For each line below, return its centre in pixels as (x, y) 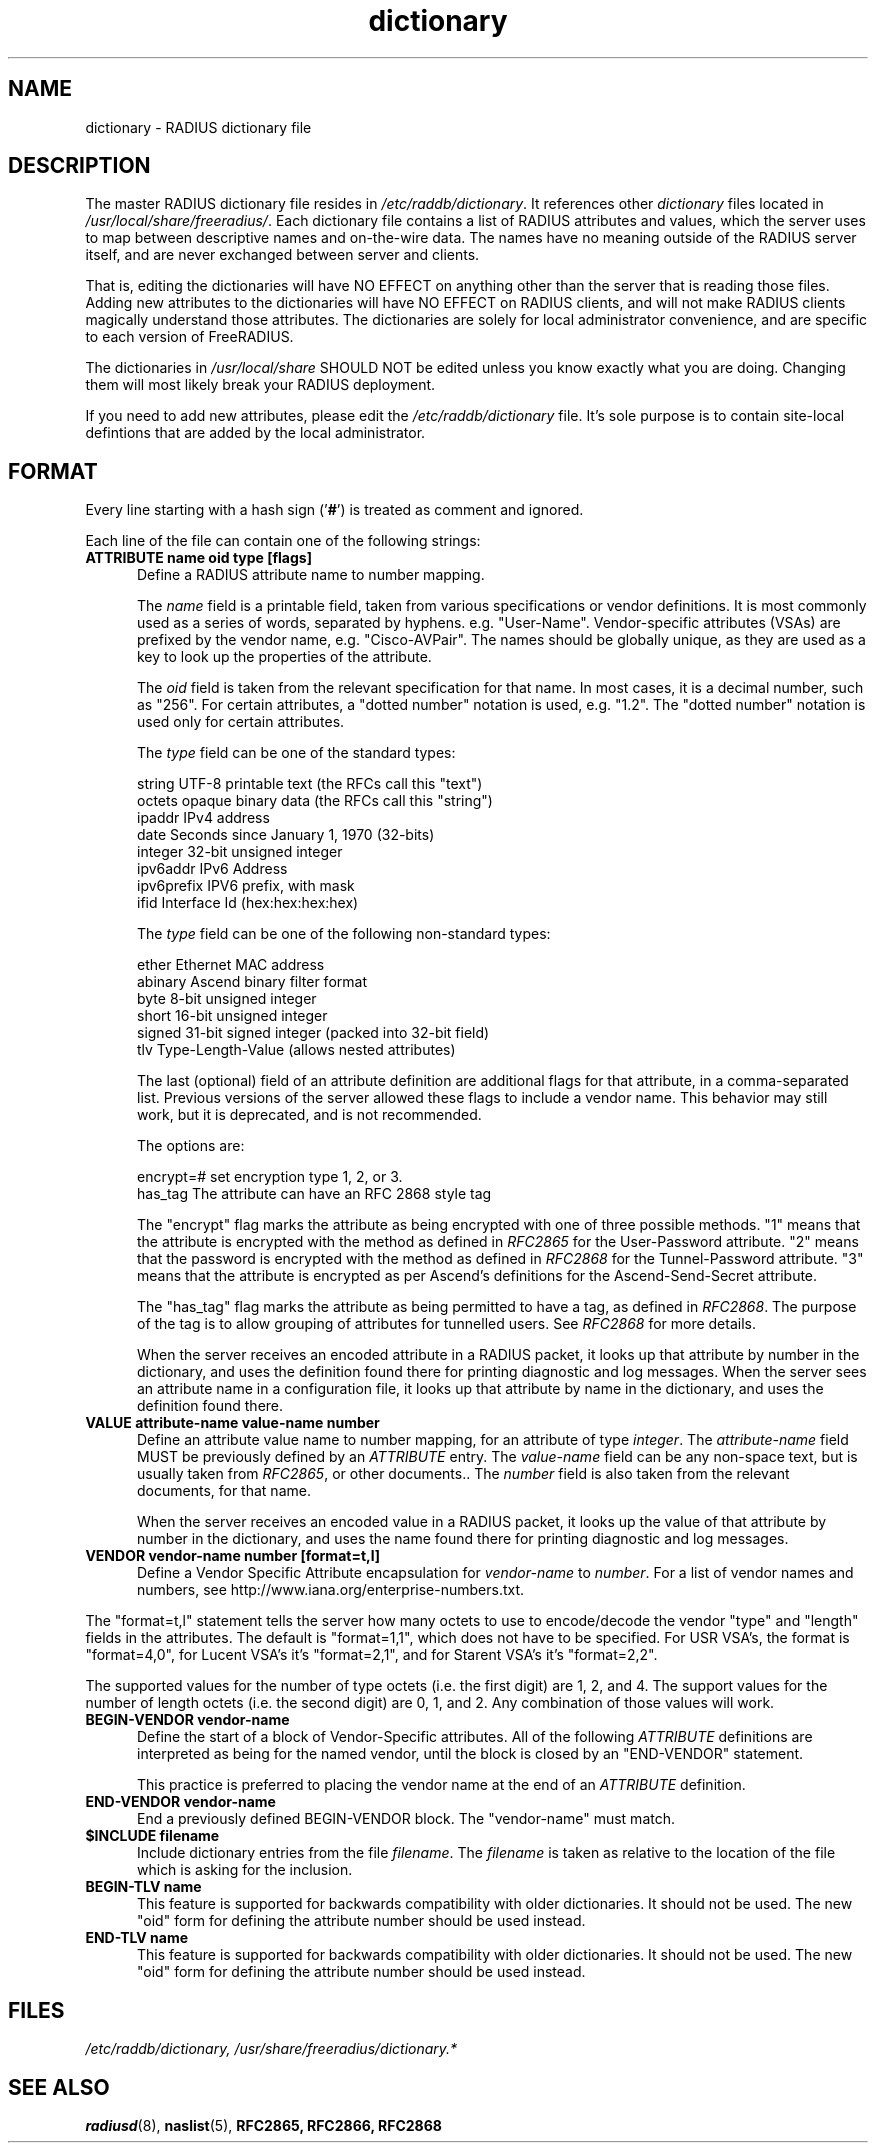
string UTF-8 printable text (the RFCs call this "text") (310, 784)
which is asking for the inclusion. (245, 1870)
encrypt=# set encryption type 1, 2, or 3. (270, 1177)
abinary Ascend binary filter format (252, 982)
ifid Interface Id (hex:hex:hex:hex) (248, 903)
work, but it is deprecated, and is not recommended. (309, 1115)
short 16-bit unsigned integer (232, 1016)
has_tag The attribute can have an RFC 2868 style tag (314, 1194)
